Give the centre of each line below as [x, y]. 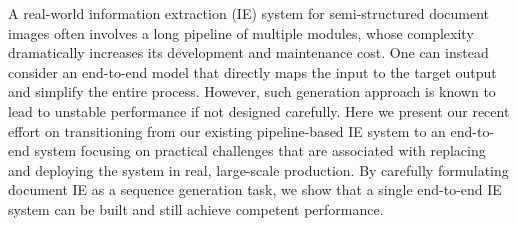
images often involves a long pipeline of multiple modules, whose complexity [241, 32]
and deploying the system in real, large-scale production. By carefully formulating [258, 169]
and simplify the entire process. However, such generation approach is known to [252, 91]
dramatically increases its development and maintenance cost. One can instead [248, 52]
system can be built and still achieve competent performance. [196, 208]
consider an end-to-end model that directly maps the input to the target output [252, 71]
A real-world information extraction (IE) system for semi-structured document [249, 13]
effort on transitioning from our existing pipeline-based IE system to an [227, 130]
